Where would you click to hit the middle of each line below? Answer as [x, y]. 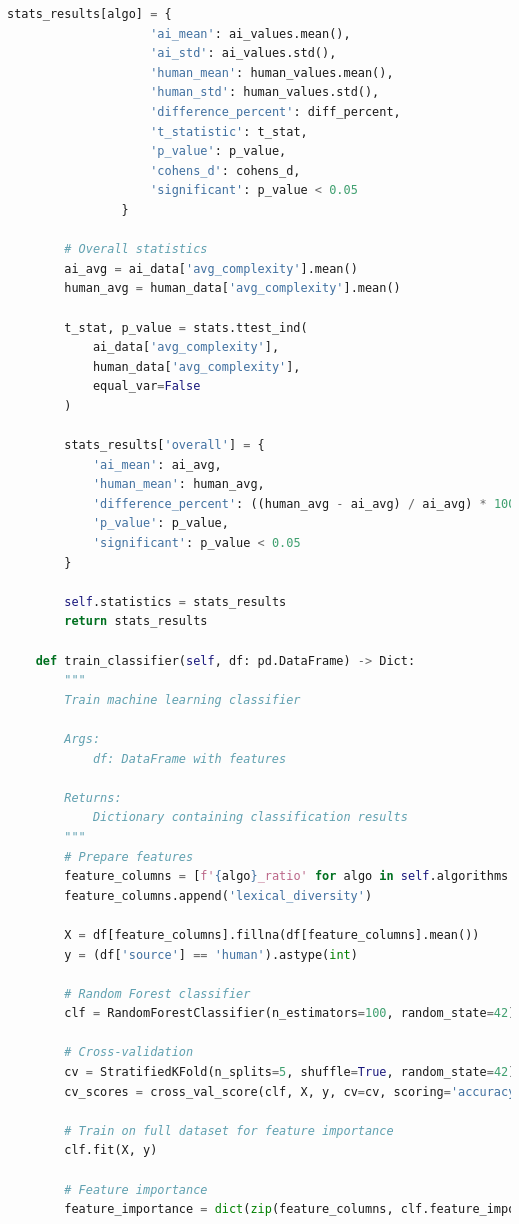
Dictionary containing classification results [250, 817]
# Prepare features [129, 856]
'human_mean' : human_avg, [178, 484]
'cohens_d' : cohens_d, [225, 170]
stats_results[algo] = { [89, 14]
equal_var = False [146, 386]
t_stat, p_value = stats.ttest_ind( [186, 327]
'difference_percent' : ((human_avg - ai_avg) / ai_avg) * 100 [304, 503]
